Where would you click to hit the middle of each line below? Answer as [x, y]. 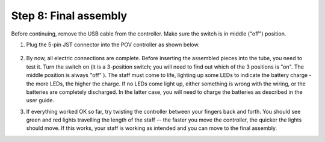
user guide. [40, 100]
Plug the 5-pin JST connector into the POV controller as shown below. [113, 45]
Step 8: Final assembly [69, 16]
